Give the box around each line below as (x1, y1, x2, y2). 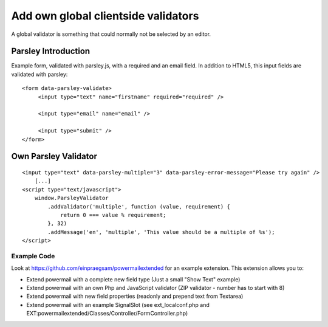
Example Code (11, 252, 55, 260)
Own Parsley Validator (11, 151, 97, 162)
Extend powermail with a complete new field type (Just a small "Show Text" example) (26, 275, 241, 283)
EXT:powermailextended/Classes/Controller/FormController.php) (26, 310, 188, 317)
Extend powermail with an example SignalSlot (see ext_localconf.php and (26, 301, 210, 308)
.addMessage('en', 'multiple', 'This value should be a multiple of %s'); (47, 229, 275, 235)
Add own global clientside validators (11, 9, 199, 22)
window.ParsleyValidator (34, 194, 109, 202)
